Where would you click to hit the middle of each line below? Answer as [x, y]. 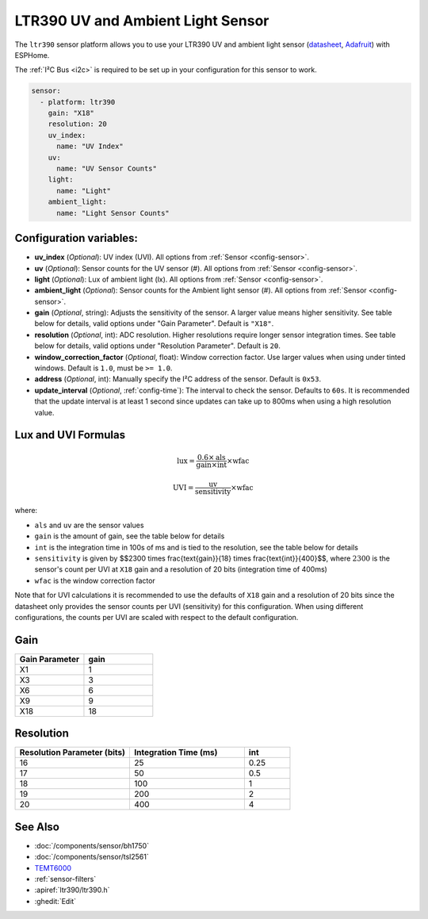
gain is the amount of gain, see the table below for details [130, 536]
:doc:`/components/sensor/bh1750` [92, 845]
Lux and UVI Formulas [70, 435]
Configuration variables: [76, 238]
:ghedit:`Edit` [55, 901]
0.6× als [211, 457]
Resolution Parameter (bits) [73, 752]
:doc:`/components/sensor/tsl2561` [92, 857]
